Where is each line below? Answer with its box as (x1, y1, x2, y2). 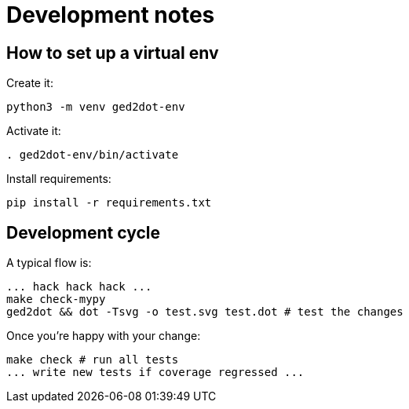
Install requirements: (6, 172, 111, 186)
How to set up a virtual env (6, 42, 219, 63)
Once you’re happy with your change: (6, 329, 201, 343)
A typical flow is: (6, 256, 92, 270)
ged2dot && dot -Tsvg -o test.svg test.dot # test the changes (6, 305, 404, 319)
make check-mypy (6, 293, 106, 306)
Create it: (6, 76, 53, 90)
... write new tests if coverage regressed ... (6, 366, 305, 379)
